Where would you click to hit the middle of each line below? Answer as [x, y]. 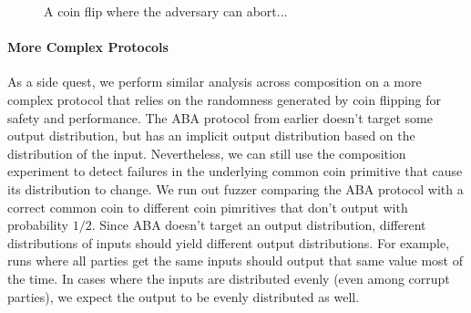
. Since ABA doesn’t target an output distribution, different [259, 225]
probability [38, 225]
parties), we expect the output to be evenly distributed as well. [184, 296]
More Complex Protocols [88, 47]
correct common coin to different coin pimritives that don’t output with [208, 207]
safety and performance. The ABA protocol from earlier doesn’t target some [220, 117]
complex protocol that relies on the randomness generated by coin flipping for [225, 99]
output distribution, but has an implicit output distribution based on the [211, 136]
